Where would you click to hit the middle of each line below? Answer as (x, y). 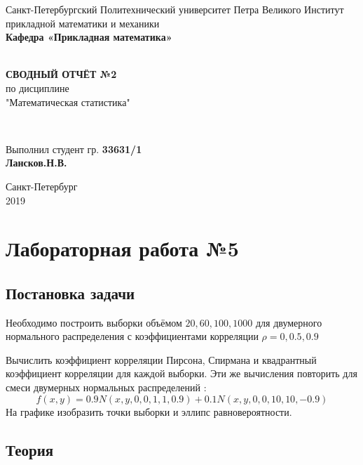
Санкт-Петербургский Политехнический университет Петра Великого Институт (175, 9)
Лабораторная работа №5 (122, 248)
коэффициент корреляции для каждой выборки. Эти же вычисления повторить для (181, 373)
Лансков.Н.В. (36, 163)
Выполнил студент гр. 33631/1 (74, 149)
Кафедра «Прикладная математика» (89, 37)
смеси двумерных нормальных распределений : (106, 387)
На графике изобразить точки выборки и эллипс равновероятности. (149, 411)
